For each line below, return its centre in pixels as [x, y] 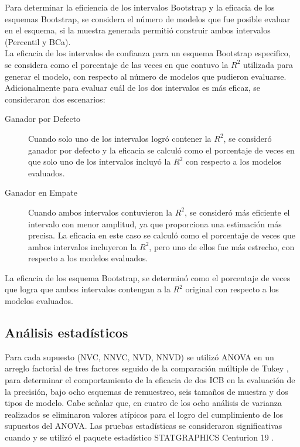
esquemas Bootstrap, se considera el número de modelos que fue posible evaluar [148, 18]
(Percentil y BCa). [38, 41]
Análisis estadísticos [67, 332]
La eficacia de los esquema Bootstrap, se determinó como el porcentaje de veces [148, 277]
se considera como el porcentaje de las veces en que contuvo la [117, 64]
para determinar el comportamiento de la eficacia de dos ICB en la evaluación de [150, 380]
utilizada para [268, 64]
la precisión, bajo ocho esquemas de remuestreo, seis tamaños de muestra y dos [146, 391]
